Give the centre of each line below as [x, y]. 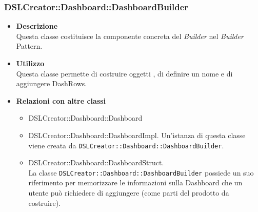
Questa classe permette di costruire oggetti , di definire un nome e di [124, 73]
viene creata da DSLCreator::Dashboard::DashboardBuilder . [126, 145]
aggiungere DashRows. [52, 83]
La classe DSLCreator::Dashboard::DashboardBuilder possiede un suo [141, 172]
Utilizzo [30, 63]
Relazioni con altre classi [61, 100]
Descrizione [37, 26]
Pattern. [29, 46]
